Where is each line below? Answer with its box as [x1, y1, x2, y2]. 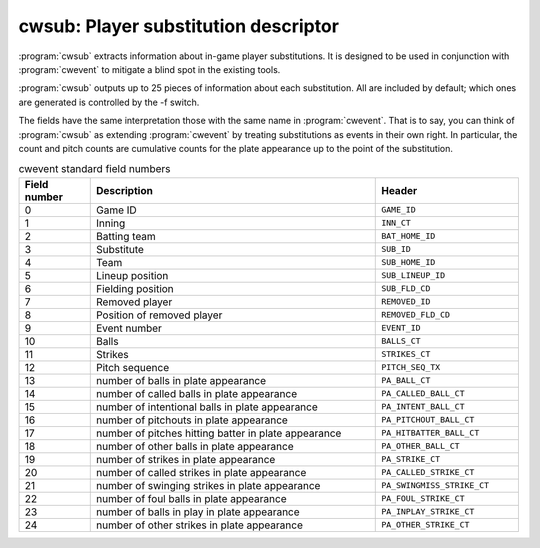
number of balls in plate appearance [95, 373, 267, 387]
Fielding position [95, 281, 174, 295]
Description [95, 183, 154, 197]
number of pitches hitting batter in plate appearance [95, 426, 342, 440]
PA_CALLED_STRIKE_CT [381, 467, 475, 478]
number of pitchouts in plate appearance [95, 413, 289, 427]
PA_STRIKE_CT [381, 454, 441, 465]
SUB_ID [381, 244, 412, 255]
